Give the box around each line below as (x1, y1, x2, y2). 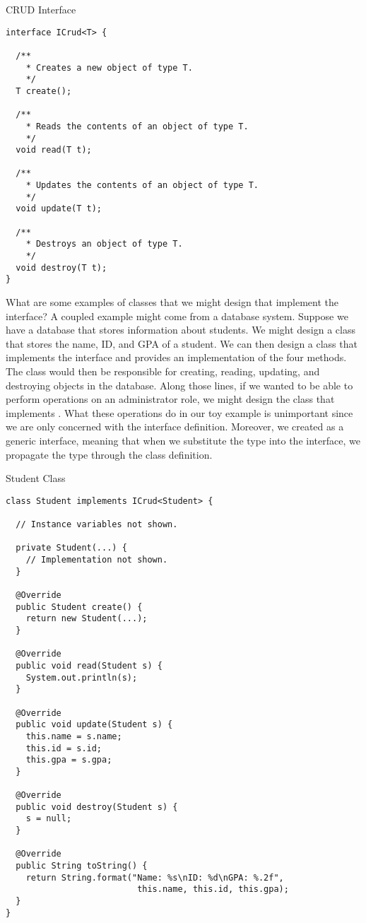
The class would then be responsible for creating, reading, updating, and (6, 364, 320, 378)
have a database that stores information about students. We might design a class (6, 322, 355, 337)
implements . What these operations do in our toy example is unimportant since (6, 405, 353, 420)
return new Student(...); (25, 613, 148, 624)
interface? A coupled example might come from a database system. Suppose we (6, 308, 348, 323)
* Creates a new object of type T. (25, 62, 193, 73)
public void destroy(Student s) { (16, 801, 178, 812)
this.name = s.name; (25, 731, 122, 741)
